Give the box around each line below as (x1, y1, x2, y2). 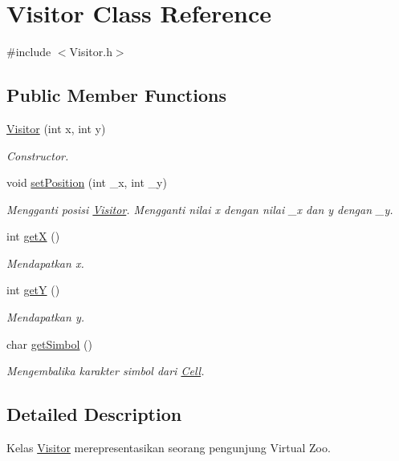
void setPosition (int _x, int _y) (6, 174, 167, 191)
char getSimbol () (6, 335, 93, 352)
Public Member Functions (6, 83, 226, 107)
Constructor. (6, 147, 69, 164)
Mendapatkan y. (6, 309, 84, 326)
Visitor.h (69, 43, 112, 60)
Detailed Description (6, 402, 182, 427)
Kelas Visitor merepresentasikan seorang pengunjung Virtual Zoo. (6, 439, 331, 456)
